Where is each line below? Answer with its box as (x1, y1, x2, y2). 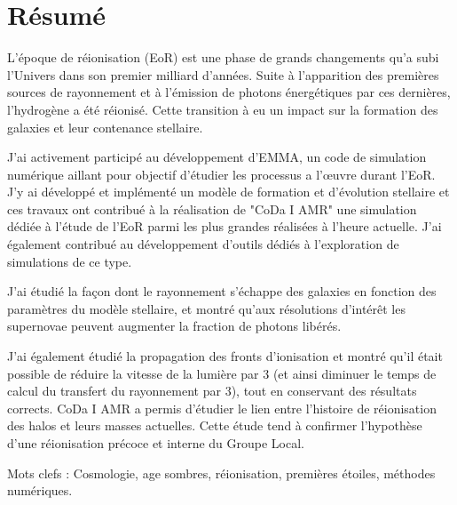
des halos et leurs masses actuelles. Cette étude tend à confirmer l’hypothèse (7, 416, 422, 435)
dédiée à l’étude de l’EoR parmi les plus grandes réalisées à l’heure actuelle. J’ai (7, 217, 442, 236)
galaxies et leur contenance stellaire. (7, 117, 203, 136)
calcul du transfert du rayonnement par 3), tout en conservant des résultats (7, 381, 417, 400)
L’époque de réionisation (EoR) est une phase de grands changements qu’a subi (7, 48, 439, 67)
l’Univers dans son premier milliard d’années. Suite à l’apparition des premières (7, 65, 439, 84)
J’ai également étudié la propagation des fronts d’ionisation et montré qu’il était (7, 347, 443, 365)
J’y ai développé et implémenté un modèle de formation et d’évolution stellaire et (7, 182, 450, 201)
